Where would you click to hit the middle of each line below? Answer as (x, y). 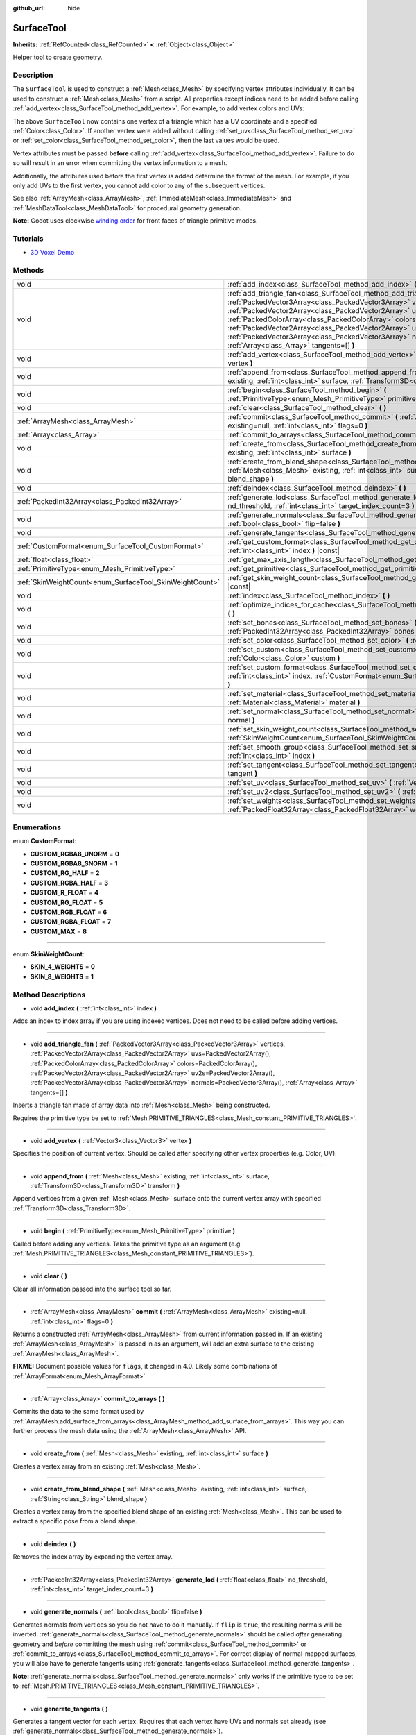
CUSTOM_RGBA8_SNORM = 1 (74, 863)
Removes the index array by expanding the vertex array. (93, 1557)
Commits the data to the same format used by (78, 1412)
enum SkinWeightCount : (49, 954)
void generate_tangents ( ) (69, 1709)
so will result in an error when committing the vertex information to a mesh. (120, 163)
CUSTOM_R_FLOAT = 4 (64, 892)
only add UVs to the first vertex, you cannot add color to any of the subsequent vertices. (139, 185)
